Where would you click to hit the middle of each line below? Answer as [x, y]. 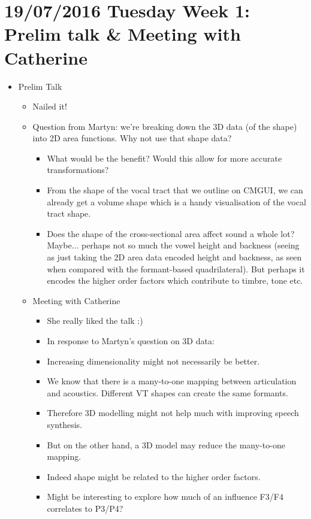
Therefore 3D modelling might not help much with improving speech [173, 413]
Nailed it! [50, 106]
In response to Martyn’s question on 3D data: [131, 341]
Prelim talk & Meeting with [123, 34]
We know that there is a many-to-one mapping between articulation [172, 381]
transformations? [78, 170]
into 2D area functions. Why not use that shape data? [132, 138]
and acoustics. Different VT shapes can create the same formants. [167, 392]
